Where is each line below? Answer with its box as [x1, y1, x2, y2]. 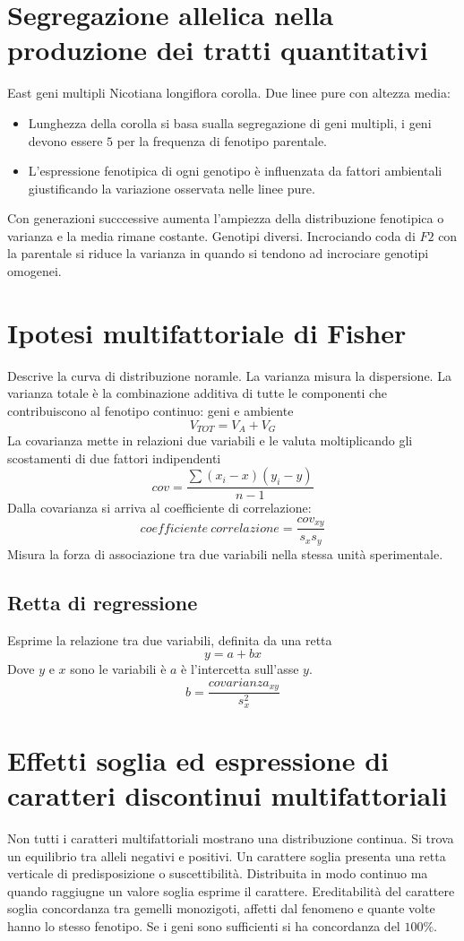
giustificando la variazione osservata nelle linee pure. [28, 178, 315, 197]
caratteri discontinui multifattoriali [7, 777, 448, 814]
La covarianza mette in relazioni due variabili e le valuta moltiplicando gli [7, 431, 413, 450]
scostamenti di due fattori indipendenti [7, 448, 221, 467]
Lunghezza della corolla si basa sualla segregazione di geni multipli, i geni [28, 113, 432, 132]
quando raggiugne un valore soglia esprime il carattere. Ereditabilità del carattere [7, 881, 455, 900]
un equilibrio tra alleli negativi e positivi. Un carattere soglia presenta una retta [7, 846, 446, 865]
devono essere [28, 131, 103, 150]
